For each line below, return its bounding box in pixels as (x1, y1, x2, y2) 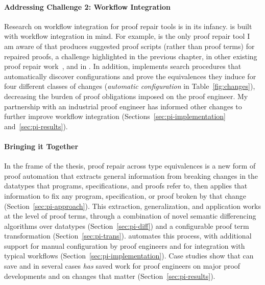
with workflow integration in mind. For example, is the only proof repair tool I (4, 31, 250, 41)
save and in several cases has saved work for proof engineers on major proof (4, 260, 240, 271)
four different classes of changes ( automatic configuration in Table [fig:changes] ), (4, 81, 255, 91)
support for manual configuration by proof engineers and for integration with (4, 240, 245, 251)
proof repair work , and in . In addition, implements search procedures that (4, 61, 242, 72)
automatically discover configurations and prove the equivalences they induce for (4, 70, 256, 81)
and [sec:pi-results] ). (4, 121, 68, 131)
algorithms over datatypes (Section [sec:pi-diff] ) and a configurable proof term (4, 220, 249, 231)
